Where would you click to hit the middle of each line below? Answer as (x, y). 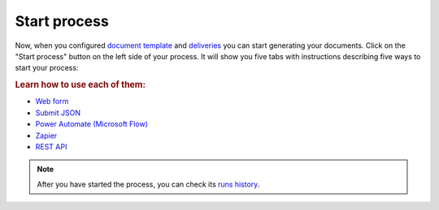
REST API (51, 147)
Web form (52, 101)
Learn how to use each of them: (80, 85)
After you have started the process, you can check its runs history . (148, 184)
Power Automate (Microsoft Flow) (91, 124)
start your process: (47, 68)
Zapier (46, 135)
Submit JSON (58, 113)
